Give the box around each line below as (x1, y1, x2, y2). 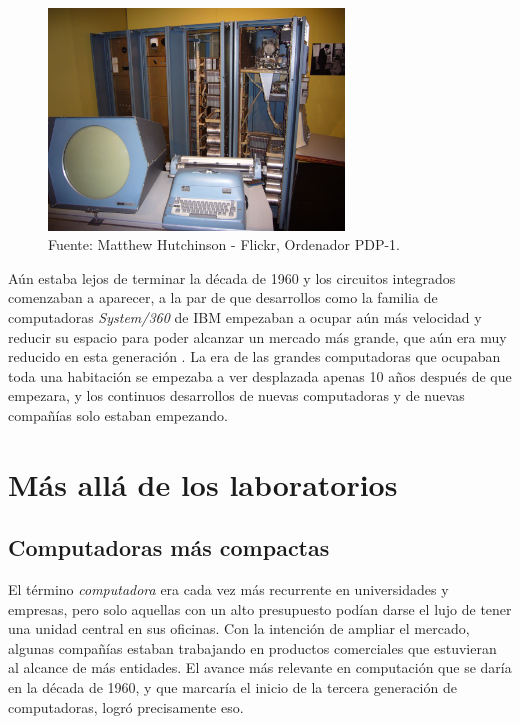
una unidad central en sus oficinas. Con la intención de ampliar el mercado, (8, 618, 470, 639)
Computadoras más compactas (8, 532, 330, 563)
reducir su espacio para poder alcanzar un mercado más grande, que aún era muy (8, 326, 507, 347)
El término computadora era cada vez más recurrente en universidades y (8, 579, 449, 600)
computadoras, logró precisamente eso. (8, 696, 244, 717)
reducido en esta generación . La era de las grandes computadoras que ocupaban (8, 346, 501, 367)
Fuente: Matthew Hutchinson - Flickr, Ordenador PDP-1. (48, 234, 400, 255)
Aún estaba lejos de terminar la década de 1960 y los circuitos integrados (8, 267, 456, 288)
